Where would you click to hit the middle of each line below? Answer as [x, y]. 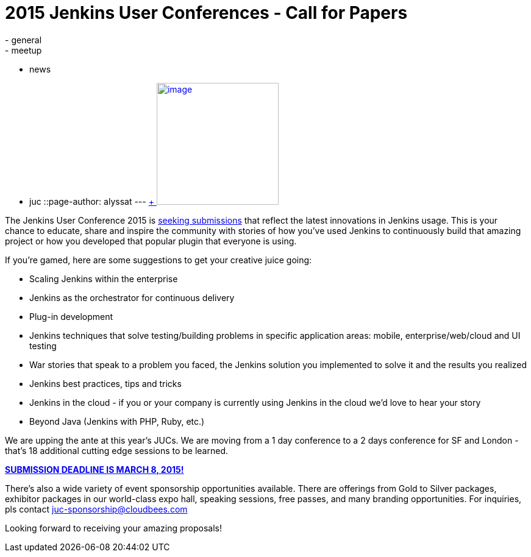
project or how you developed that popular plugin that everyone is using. [151, 241]
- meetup [23, 50]
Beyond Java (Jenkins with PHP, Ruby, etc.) [117, 421]
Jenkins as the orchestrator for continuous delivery [132, 297]
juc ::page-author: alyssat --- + [92, 201]
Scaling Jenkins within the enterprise [104, 278]
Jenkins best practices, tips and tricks [105, 383]
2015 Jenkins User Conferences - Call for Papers [206, 13]
